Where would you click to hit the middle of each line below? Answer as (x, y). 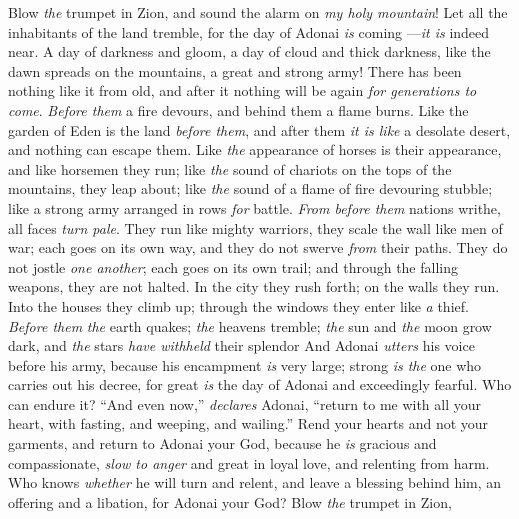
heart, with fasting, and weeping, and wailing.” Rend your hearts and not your (248, 423)
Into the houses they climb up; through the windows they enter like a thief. (238, 305)
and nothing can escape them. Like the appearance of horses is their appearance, (255, 149)
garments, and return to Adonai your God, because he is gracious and (222, 443)
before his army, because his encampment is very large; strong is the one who (245, 364)
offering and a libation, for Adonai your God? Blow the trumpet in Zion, (230, 501)
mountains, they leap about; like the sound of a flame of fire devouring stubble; (250, 188)
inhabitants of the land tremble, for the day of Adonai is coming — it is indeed (249, 31)
